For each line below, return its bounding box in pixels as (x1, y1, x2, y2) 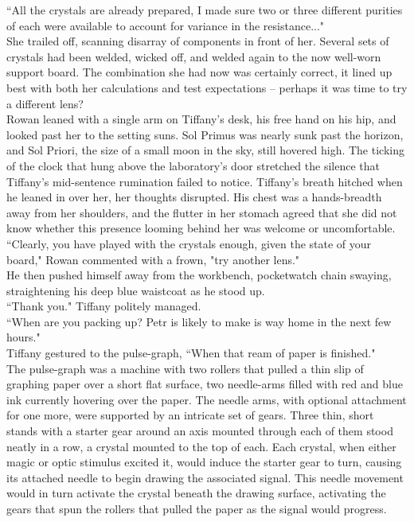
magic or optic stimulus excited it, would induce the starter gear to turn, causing (6, 454, 402, 470)
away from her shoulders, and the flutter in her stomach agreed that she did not (6, 204, 397, 220)
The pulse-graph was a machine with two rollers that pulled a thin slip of (6, 360, 364, 376)
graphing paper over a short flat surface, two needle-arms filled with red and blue (6, 376, 403, 392)
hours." (6, 329, 41, 345)
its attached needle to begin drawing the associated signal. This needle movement (6, 469, 404, 485)
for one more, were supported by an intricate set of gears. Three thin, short (6, 407, 374, 423)
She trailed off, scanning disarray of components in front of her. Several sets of (6, 33, 389, 49)
